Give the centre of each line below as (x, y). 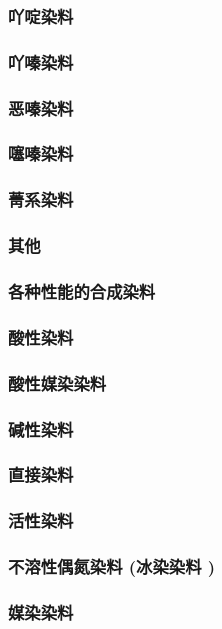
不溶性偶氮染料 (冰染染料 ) (112, 566)
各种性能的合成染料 (82, 290)
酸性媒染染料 (57, 382)
